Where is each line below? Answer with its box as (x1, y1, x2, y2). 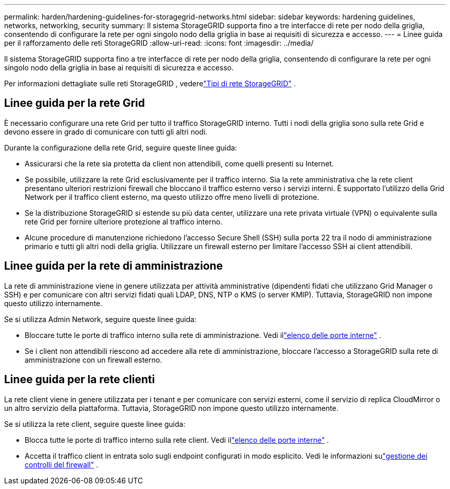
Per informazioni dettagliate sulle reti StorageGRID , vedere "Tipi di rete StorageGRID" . (4, 79, 296, 88)
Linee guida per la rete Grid (4, 97, 145, 110)
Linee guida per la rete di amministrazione (4, 259, 223, 273)
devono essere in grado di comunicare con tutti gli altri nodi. (4, 127, 208, 136)
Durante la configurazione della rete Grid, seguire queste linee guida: (4, 143, 237, 152)
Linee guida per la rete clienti (4, 373, 155, 386)
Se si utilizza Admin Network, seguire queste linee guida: (4, 314, 197, 324)
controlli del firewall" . (25, 460, 98, 469)
